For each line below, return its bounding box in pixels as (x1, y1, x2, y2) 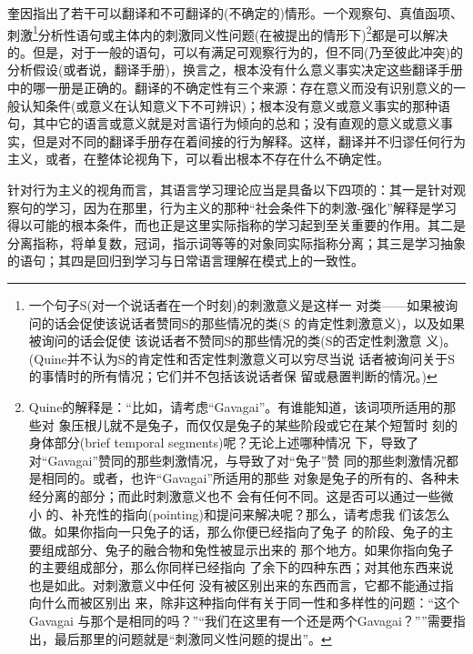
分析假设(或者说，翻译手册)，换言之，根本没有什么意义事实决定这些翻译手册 (7, 60, 463, 79)
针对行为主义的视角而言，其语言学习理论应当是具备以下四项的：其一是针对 (7, 180, 453, 198)
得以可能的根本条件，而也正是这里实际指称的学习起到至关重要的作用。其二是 (7, 216, 466, 235)
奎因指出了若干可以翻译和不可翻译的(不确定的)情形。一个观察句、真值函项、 (7, 4, 463, 22)
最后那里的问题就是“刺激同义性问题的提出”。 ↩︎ (54, 629, 332, 648)
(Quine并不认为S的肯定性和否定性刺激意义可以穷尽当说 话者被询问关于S (28, 348, 456, 367)
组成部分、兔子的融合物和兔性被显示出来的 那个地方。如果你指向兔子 (41, 539, 454, 558)
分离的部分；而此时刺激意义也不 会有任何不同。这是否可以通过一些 (41, 486, 441, 505)
